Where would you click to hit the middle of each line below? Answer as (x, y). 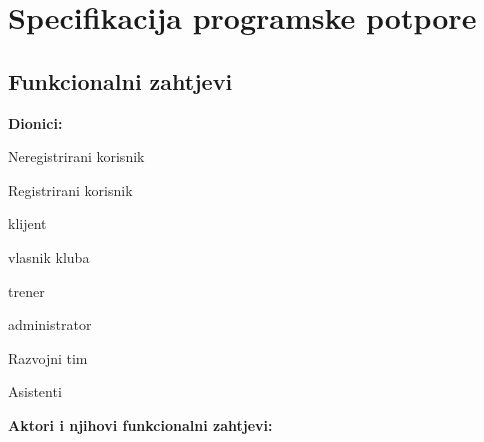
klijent (27, 223)
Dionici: (35, 122)
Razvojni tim (48, 357)
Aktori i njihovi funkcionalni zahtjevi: (140, 424)
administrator (50, 324)
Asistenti (35, 391)
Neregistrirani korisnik (76, 156)
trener (26, 290)
